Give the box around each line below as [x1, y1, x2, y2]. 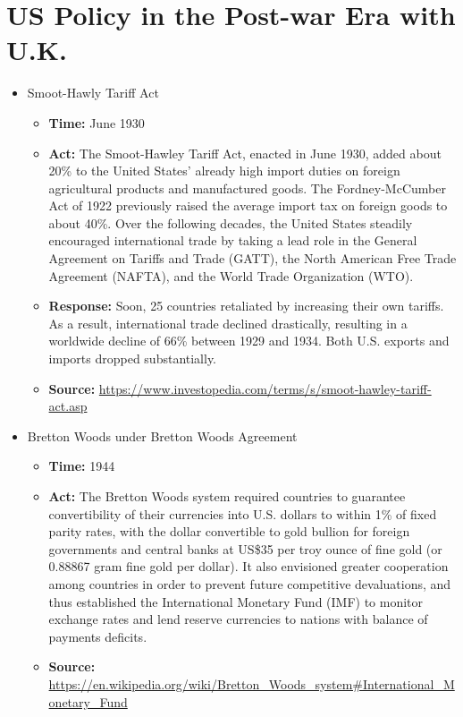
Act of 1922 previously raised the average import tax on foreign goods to [48, 196, 448, 215]
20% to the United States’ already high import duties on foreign [48, 161, 400, 180]
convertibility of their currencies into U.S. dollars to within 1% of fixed [48, 504, 437, 523]
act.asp [48, 397, 88, 415]
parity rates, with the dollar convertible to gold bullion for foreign [48, 522, 410, 541]
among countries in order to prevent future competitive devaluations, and [48, 574, 451, 593]
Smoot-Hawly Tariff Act [27, 83, 159, 102]
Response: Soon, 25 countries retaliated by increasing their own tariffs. [48, 296, 444, 315]
